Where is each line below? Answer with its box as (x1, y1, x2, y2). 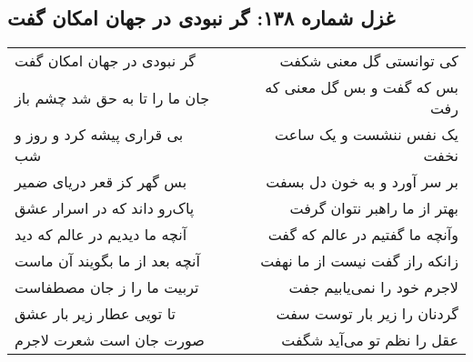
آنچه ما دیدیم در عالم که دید (15, 224, 187, 246)
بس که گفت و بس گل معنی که (265, 76, 458, 98)
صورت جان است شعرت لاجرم (15, 329, 205, 351)
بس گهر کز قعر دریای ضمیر (15, 171, 187, 193)
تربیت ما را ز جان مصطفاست (15, 277, 199, 298)
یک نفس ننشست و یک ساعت (275, 124, 458, 146)
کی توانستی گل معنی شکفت (279, 50, 458, 72)
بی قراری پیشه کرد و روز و (15, 124, 184, 146)
